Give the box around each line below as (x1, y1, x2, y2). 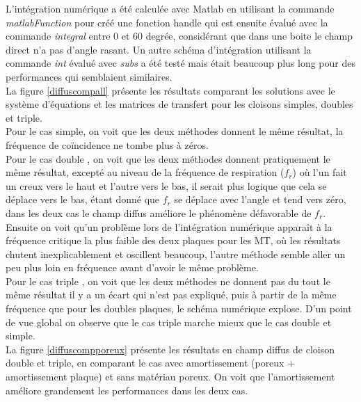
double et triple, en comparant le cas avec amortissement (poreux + (6, 355, 296, 370)
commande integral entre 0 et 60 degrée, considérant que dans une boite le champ (6, 29, 353, 43)
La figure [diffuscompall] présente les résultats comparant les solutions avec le (6, 83, 335, 97)
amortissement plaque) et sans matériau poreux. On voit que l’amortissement (6, 369, 335, 384)
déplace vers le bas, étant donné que (6, 192, 160, 207)
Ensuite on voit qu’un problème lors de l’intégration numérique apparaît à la (6, 219, 332, 234)
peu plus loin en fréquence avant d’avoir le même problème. (6, 260, 259, 275)
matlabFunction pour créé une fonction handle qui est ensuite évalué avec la (6, 15, 328, 29)
